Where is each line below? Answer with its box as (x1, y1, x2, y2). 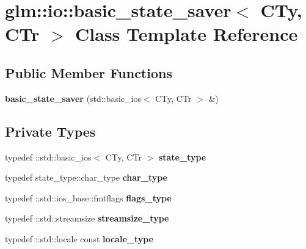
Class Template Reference (75, 21, 298, 46)
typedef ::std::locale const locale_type (5, 232, 154, 245)
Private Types (5, 121, 96, 140)
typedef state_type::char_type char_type (5, 171, 168, 184)
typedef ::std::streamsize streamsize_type (5, 212, 169, 225)
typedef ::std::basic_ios (5, 150, 92, 163)
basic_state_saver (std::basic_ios (5, 92, 141, 104)
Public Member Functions (5, 63, 172, 82)
